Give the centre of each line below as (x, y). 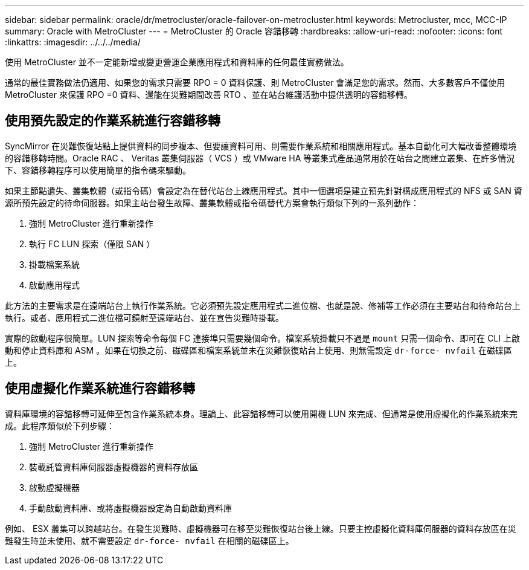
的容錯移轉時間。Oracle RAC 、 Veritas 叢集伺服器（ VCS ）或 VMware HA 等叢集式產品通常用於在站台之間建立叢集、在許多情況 (260, 158)
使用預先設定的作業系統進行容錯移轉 (113, 121)
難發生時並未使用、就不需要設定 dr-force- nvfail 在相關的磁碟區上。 (149, 540)
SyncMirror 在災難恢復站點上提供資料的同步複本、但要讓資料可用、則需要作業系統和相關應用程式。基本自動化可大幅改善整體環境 (261, 146)
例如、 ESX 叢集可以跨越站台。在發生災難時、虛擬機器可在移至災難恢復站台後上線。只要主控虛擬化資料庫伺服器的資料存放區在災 (261, 528)
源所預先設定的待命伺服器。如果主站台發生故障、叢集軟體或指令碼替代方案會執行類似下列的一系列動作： (212, 202)
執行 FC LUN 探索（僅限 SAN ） (92, 244)
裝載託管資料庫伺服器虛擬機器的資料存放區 (114, 467)
